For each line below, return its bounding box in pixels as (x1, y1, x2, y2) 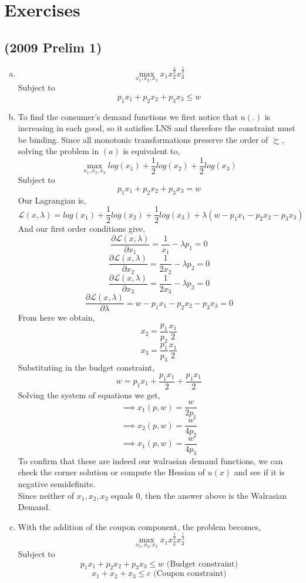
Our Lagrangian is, (18, 194, 86, 206)
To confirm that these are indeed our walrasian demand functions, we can (18, 454, 283, 467)
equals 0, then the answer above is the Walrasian (111, 489, 287, 501)
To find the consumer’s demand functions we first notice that (18, 110, 238, 122)
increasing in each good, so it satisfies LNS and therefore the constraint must (18, 122, 295, 134)
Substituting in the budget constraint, (18, 361, 155, 374)
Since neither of (18, 489, 75, 501)
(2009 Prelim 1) (4, 38, 102, 56)
